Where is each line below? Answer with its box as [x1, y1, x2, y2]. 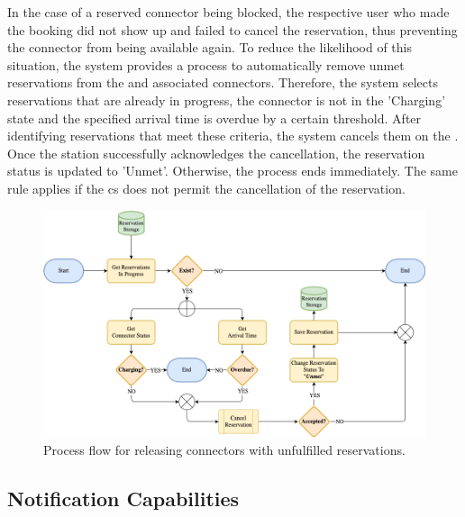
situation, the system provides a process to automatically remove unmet [7, 55, 405, 74]
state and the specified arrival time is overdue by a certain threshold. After [7, 108, 422, 127]
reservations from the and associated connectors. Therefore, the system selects [7, 73, 439, 92]
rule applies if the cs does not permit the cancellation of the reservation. [7, 178, 406, 197]
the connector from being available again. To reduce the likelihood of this [7, 38, 412, 57]
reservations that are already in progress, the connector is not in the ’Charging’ [7, 90, 446, 109]
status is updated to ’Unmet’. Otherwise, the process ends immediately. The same [7, 161, 458, 180]
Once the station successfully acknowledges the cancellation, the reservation [7, 143, 425, 162]
